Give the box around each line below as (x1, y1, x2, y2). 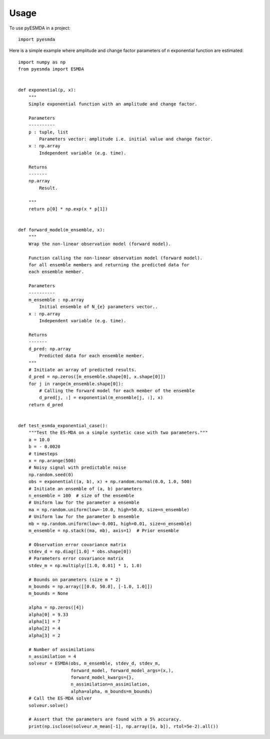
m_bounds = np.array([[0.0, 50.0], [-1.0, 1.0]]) (28, 584, 152, 590)
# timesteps (28, 451, 58, 457)
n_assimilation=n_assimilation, (70, 682, 150, 687)
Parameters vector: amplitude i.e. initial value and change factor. (39, 136, 213, 142)
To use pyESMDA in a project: (9, 25, 71, 31)
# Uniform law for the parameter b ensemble (28, 514, 139, 520)
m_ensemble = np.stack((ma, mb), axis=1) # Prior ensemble (28, 528, 179, 533)
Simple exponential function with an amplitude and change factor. (28, 101, 197, 107)
